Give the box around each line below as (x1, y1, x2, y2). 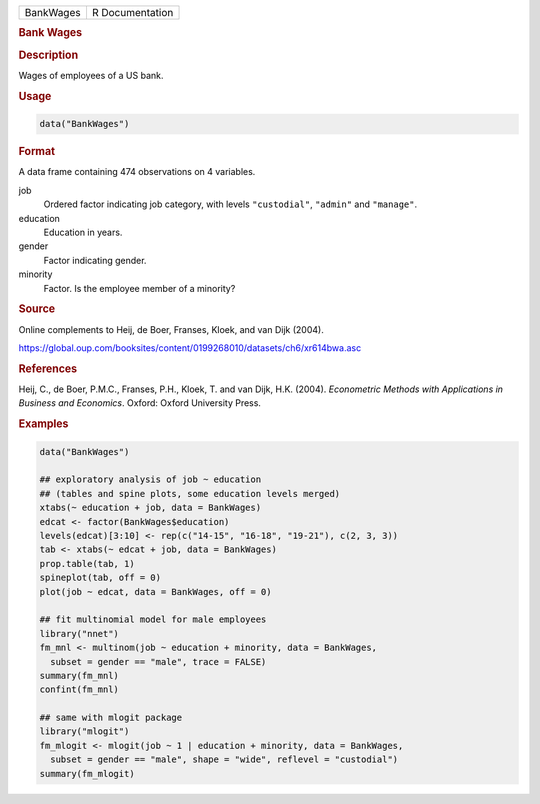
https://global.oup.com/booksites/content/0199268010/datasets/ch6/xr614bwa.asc (18, 341, 362, 354)
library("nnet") (39, 628, 120, 639)
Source (18, 302, 56, 316)
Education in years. (43, 226, 123, 238)
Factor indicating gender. (43, 254, 147, 266)
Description (18, 48, 79, 62)
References (18, 361, 78, 375)
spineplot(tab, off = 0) (39, 572, 162, 584)
